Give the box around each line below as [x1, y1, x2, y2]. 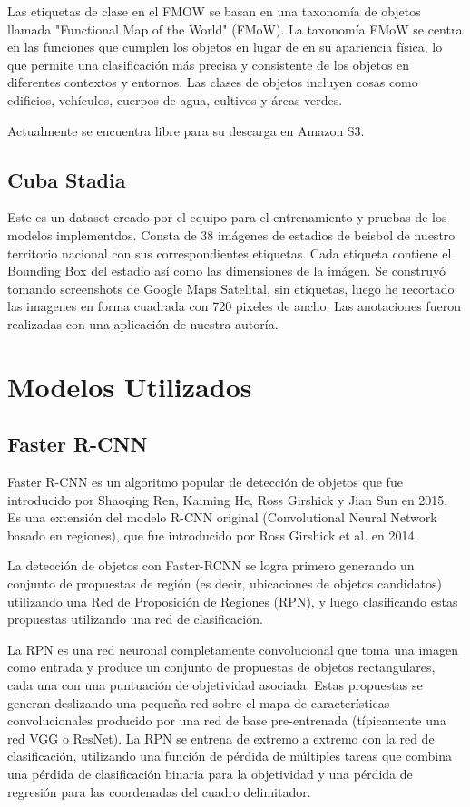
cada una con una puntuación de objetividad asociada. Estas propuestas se [7, 676, 423, 695]
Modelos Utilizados [7, 367, 252, 404]
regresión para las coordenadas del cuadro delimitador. [7, 782, 311, 801]
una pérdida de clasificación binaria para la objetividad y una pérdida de [7, 764, 413, 783]
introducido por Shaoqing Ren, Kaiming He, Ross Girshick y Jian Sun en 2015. [7, 490, 448, 509]
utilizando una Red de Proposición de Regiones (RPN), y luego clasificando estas [7, 591, 458, 610]
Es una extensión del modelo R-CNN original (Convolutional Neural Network [7, 508, 437, 527]
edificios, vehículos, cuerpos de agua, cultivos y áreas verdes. [7, 90, 343, 109]
